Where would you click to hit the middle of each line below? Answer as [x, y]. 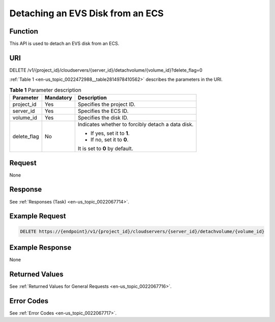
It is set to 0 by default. [105, 149]
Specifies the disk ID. [103, 118]
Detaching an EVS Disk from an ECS [87, 13]
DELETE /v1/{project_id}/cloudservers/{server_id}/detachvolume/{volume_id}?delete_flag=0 [106, 70]
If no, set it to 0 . [109, 140]
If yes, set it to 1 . [110, 133]
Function [24, 31]
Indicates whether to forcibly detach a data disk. [135, 125]
